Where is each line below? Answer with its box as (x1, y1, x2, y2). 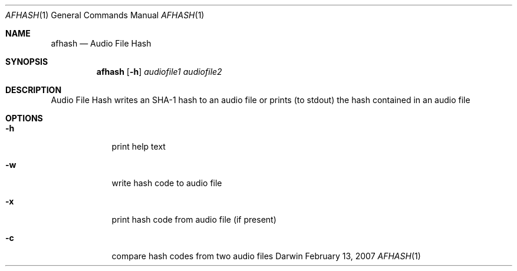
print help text (111, 141, 166, 151)
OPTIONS (5, 113, 43, 123)
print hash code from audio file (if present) (111, 214, 276, 224)
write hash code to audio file (111, 178, 222, 188)
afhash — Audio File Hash (51, 38, 152, 48)
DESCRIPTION (5, 85, 62, 95)
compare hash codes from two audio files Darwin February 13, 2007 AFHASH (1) (111, 251, 421, 261)
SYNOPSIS (5, 57, 48, 67)
